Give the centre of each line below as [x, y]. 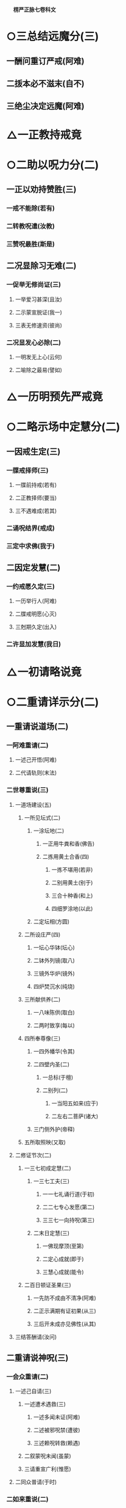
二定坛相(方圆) [51, 921]
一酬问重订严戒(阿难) [45, 61]
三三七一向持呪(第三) [68, 1220]
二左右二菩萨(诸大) [75, 1116]
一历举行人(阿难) [36, 601]
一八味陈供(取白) [54, 1012]
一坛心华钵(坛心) [54, 947]
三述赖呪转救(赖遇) [57, 1443]
